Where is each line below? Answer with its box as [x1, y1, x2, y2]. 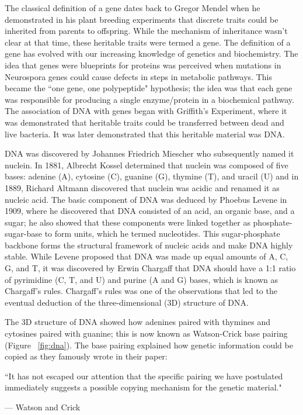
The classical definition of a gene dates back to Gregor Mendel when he [5, 2, 260, 13]
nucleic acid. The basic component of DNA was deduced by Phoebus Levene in [5, 193, 287, 205]
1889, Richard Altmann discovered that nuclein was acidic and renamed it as [5, 181, 280, 193]
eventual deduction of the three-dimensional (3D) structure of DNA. [5, 296, 249, 308]
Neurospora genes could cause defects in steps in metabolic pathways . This [5, 70, 272, 82]
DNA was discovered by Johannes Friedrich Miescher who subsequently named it [5, 147, 294, 160]
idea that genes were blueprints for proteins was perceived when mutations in [5, 58, 281, 71]
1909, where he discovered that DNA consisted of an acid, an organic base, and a [5, 205, 295, 217]
